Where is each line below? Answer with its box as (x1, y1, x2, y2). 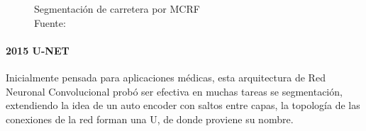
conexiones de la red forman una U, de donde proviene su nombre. (6, 111, 294, 126)
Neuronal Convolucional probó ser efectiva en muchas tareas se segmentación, (6, 84, 343, 98)
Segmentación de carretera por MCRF (34, 1, 200, 16)
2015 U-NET (6, 42, 70, 57)
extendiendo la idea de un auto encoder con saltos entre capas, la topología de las (6, 98, 360, 113)
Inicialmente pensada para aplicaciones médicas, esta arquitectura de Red (6, 69, 326, 84)
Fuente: (34, 15, 66, 30)
